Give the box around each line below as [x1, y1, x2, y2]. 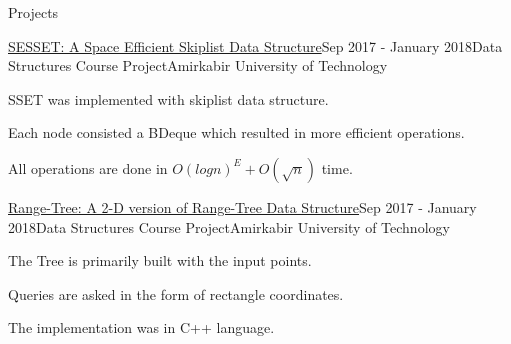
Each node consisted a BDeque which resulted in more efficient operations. [8, 122, 465, 143]
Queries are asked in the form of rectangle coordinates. [8, 283, 344, 304]
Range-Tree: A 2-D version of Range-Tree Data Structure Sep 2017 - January [8, 196, 477, 217]
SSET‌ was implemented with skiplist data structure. [8, 88, 329, 109]
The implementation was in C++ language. [8, 317, 275, 338]
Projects [8, 2, 59, 22]
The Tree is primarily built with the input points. [8, 250, 312, 271]
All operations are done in [8, 157, 168, 178]
